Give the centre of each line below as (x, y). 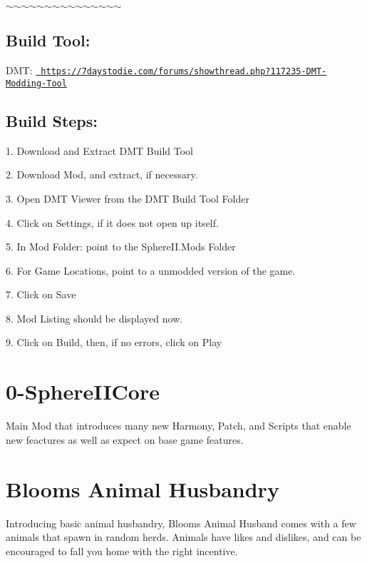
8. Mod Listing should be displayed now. (94, 318)
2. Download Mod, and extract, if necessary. (102, 174)
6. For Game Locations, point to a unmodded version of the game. (151, 270)
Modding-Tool (36, 83)
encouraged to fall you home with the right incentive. (122, 551)
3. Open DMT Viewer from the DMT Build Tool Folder (128, 198)
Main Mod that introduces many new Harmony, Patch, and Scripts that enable (179, 426)
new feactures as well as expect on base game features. (125, 439)
